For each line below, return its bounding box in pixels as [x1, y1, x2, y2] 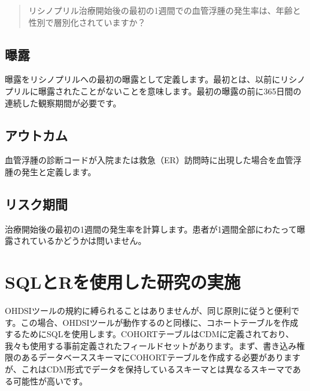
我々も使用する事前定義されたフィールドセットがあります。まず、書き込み [5, 339, 297, 352]
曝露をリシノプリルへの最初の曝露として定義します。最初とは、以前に [5, 73, 281, 85]
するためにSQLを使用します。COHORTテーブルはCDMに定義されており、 [5, 328, 294, 340]
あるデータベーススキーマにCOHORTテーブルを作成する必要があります [21, 351, 301, 363]
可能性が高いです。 [13, 374, 88, 387]
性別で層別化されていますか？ [28, 16, 146, 28]
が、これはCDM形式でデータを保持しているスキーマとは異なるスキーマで [5, 363, 293, 375]
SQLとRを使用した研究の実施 [5, 270, 241, 294]
